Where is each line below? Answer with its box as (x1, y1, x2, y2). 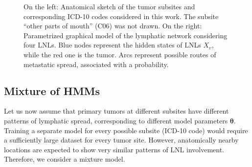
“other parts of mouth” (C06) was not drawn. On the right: (23, 21, 202, 31)
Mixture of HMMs (4, 83, 100, 98)
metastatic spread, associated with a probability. (23, 59, 169, 69)
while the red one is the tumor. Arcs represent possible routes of (23, 49, 216, 59)
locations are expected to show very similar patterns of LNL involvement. (4, 144, 224, 154)
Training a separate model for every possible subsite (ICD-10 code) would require (4, 125, 248, 135)
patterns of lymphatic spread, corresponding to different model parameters (4, 115, 228, 125)
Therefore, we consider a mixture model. (4, 154, 125, 164)
